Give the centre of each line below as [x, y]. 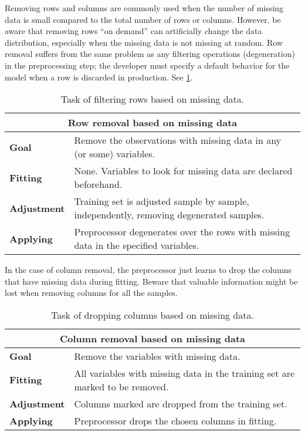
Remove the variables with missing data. [157, 356]
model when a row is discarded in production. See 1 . [99, 77]
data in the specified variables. [137, 245]
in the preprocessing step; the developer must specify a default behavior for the [147, 65]
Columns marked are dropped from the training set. [181, 403]
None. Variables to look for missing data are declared [183, 171]
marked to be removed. [121, 386]
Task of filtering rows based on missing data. [152, 99]
